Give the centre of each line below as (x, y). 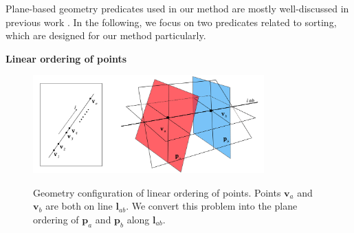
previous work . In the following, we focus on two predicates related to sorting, (171, 22)
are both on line (79, 206)
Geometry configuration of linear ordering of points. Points (157, 192)
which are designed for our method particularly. (106, 35)
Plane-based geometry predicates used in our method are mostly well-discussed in (177, 8)
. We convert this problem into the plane (212, 206)
